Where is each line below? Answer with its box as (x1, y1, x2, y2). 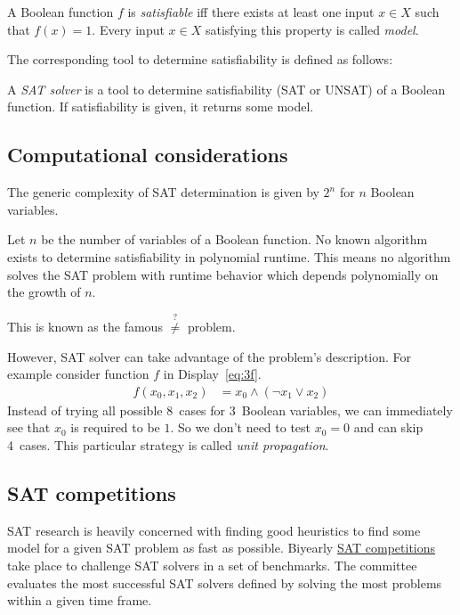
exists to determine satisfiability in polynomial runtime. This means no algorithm (7, 247, 451, 266)
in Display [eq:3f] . (163, 365, 262, 383)
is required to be (70, 418, 160, 437)
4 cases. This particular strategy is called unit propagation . (7, 435, 329, 454)
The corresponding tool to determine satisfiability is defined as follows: (7, 50, 393, 69)
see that (7, 418, 51, 437)
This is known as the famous (7, 316, 163, 335)
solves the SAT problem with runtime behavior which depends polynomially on (7, 265, 439, 283)
